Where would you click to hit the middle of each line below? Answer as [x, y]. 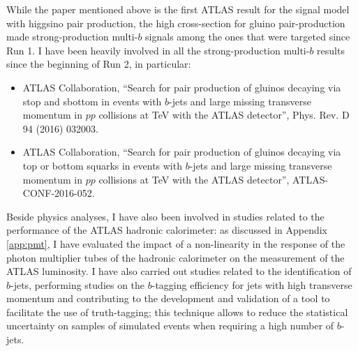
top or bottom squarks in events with [102, 165]
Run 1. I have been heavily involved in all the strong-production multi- [158, 50]
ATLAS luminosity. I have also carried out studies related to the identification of [179, 271]
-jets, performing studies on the [78, 284]
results [331, 50]
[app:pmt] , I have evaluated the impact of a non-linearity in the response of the [176, 243]
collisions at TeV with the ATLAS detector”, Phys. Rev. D [224, 115]
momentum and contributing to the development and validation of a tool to [168, 298]
